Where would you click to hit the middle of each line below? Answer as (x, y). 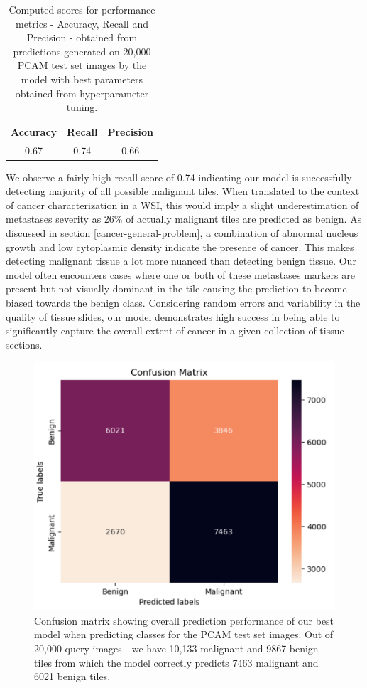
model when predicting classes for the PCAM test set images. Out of (184, 634)
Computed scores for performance (82, 9)
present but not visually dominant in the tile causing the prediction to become (176, 289)
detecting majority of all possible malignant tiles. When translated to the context (183, 191)
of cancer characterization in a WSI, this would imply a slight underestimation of (182, 205)
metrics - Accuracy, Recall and (82, 23)
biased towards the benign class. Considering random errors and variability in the (183, 303)
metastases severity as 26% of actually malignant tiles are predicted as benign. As (184, 219)
